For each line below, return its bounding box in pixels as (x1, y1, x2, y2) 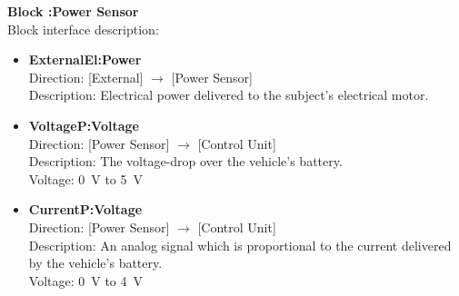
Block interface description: (7, 19, 159, 38)
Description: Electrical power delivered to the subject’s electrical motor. (28, 85, 429, 104)
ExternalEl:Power (28, 50, 142, 69)
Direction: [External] (28, 67, 144, 86)
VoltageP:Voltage (28, 115, 139, 134)
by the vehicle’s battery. (28, 253, 163, 272)
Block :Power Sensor (7, 2, 139, 20)
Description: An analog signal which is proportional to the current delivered (28, 235, 452, 254)
